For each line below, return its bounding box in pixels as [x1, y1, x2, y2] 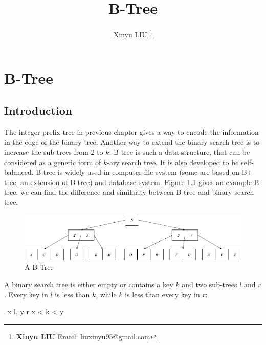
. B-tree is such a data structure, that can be [109, 146, 250, 157]
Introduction [4, 102, 73, 118]
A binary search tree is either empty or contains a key [4, 279, 173, 290]
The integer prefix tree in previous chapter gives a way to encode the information [4, 126, 259, 137]
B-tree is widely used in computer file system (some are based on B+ [36, 167, 253, 177]
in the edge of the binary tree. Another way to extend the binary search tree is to [4, 136, 260, 147]
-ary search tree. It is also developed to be [107, 156, 239, 167]
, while [96, 289, 117, 300]
